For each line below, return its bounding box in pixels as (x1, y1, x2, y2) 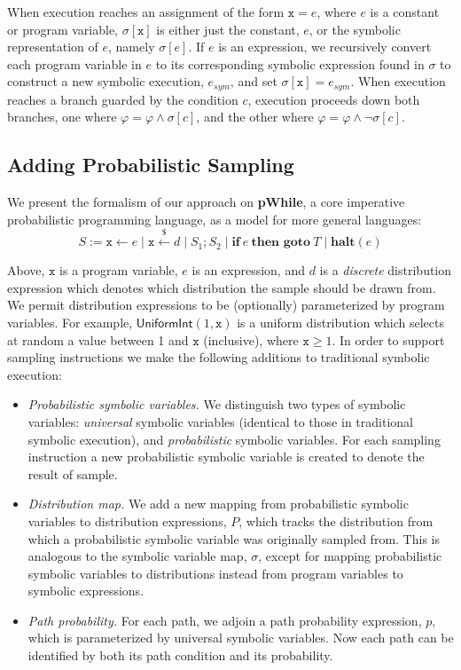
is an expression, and (191, 261, 305, 280)
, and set (230, 72, 277, 91)
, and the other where (196, 107, 314, 126)
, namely (108, 37, 155, 56)
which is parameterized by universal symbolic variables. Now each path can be (27, 628, 454, 647)
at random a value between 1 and (7, 330, 189, 349)
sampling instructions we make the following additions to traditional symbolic (7, 348, 430, 367)
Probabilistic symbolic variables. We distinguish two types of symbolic (27, 395, 406, 414)
